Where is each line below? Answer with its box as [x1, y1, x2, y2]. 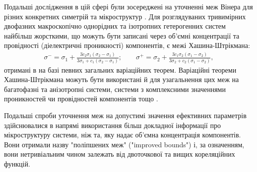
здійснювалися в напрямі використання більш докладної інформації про [4, 120, 221, 130]
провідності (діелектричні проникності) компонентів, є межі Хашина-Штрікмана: [4, 40, 250, 50]
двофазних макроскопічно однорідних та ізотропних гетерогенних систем [4, 21, 226, 31]
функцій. [4, 158, 30, 169]
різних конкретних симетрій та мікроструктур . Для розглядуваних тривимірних [4, 11, 246, 21]
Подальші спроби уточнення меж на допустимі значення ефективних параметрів [4, 110, 247, 120]
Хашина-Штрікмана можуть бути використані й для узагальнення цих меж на [4, 74, 239, 85]
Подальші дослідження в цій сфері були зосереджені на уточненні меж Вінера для [4, 1, 253, 11]
